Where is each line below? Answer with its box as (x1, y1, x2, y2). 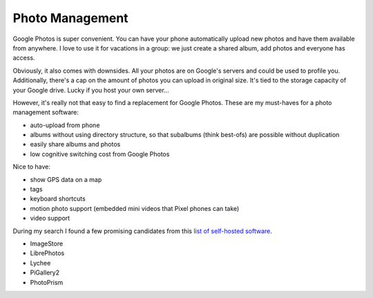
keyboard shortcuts (30, 194, 86, 203)
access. (12, 54, 35, 62)
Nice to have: (12, 162, 51, 171)
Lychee (30, 259, 51, 267)
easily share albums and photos (30, 140, 121, 149)
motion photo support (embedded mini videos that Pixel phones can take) (30, 204, 240, 212)
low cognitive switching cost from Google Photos (30, 149, 170, 158)
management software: (12, 108, 79, 117)
